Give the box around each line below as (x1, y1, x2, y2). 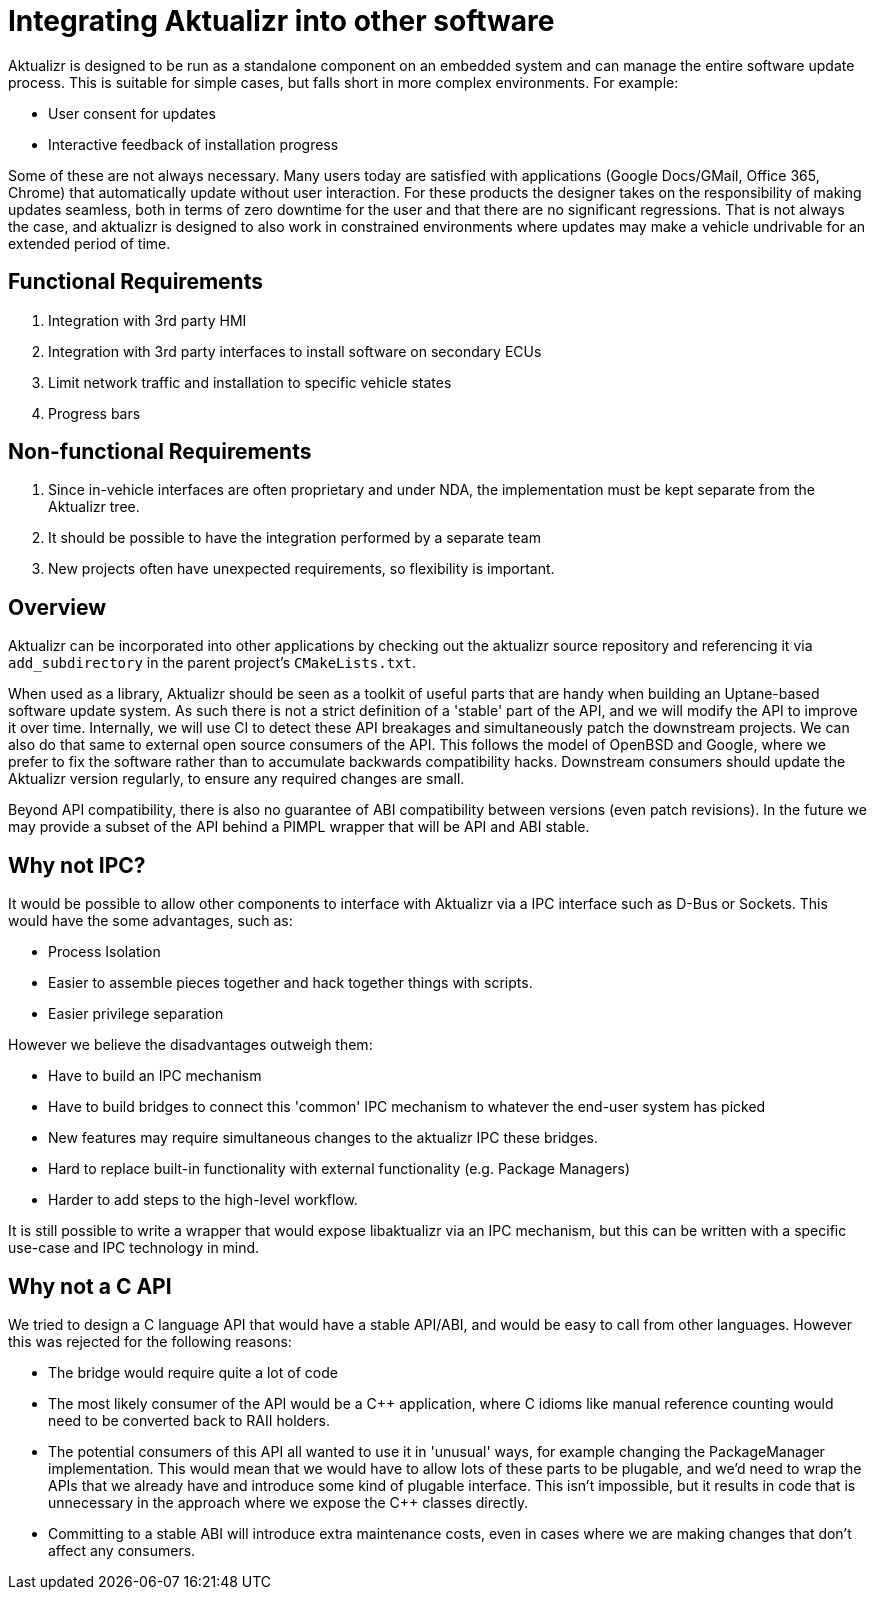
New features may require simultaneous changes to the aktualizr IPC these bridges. (48, 1129, 599, 1147)
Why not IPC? (8, 852, 146, 878)
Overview (8, 594, 107, 620)
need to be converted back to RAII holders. (48, 1411, 330, 1429)
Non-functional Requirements (8, 439, 312, 465)
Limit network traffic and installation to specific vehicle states (48, 373, 452, 391)
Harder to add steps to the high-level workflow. (48, 1191, 358, 1209)
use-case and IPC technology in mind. (8, 1239, 260, 1257)
